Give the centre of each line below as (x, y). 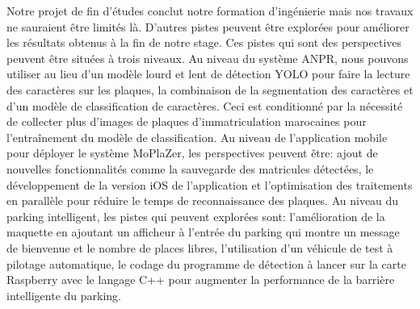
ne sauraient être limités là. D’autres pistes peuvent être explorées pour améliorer (208, 26)
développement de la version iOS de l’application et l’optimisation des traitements (210, 184)
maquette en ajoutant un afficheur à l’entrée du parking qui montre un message (203, 232)
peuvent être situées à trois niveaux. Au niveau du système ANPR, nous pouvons (208, 58)
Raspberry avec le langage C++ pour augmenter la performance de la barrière (201, 280)
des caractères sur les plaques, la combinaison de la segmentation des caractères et (210, 89)
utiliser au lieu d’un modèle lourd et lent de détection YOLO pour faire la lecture (208, 74)
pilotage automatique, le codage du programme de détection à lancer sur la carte (206, 263)
